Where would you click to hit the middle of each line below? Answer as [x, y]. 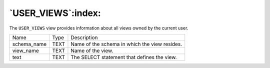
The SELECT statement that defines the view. [124, 57]
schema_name [29, 44]
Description [84, 37]
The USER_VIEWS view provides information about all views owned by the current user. [99, 28]
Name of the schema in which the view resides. [126, 44]
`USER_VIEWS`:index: [55, 13]
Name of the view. [92, 50]
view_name [26, 50]
